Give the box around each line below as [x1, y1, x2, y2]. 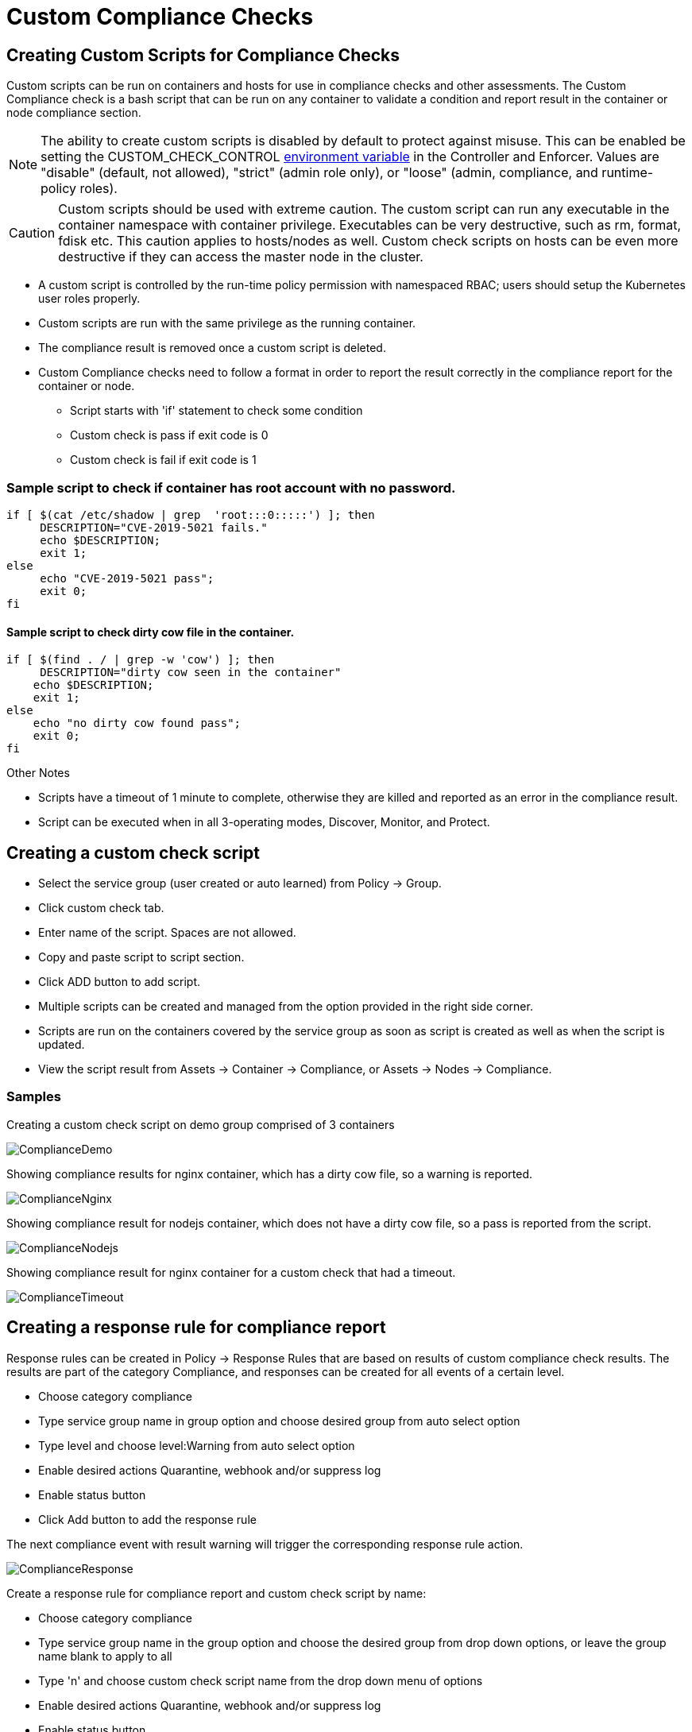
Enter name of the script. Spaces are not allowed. [38, 925, 296, 939]
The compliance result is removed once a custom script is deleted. [38, 341, 386, 355]
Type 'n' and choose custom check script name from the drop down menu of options [38, 1673, 483, 1688]
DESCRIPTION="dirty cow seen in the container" [40, 666, 342, 679]
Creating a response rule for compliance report [6, 1317, 386, 1338]
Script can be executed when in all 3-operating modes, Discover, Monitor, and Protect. [38, 815, 490, 829]
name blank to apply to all [38, 1649, 172, 1663]
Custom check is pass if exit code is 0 [70, 428, 269, 443]
